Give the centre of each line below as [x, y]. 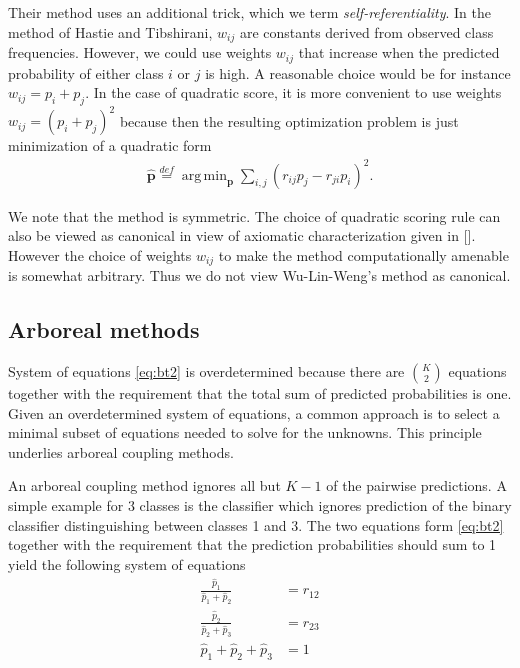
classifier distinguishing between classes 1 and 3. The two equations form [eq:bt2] [256, 524]
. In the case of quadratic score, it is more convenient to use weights [293, 92]
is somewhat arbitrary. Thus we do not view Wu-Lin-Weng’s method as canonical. [259, 275]
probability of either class [86, 72]
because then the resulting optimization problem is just [289, 120]
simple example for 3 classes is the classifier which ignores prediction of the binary [260, 504]
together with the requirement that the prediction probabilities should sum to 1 [252, 544]
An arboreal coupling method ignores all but [144, 485]
